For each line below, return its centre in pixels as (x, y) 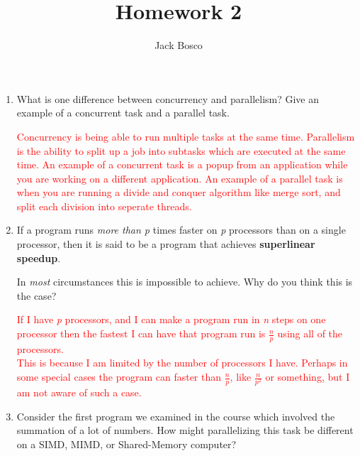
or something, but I (308, 377)
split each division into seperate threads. (104, 206)
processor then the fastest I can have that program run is (141, 333)
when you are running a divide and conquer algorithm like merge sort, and (179, 192)
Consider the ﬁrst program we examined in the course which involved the (176, 416)
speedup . (39, 257)
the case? (36, 295)
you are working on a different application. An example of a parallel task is (180, 178)
